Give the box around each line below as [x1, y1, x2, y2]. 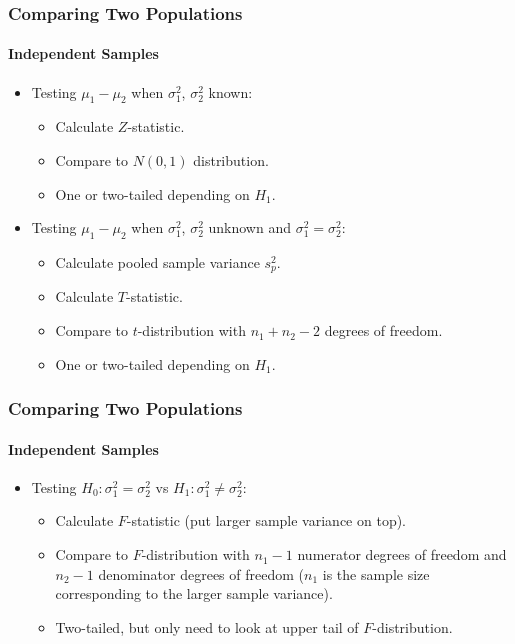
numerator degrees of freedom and [297, 544, 507, 565]
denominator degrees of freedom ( [98, 563, 304, 584]
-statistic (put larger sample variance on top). [126, 510, 407, 531]
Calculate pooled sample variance [55, 252, 260, 273]
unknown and [208, 217, 291, 238]
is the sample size [322, 563, 430, 584]
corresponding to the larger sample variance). [55, 583, 333, 604]
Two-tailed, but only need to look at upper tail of [55, 616, 359, 637]
